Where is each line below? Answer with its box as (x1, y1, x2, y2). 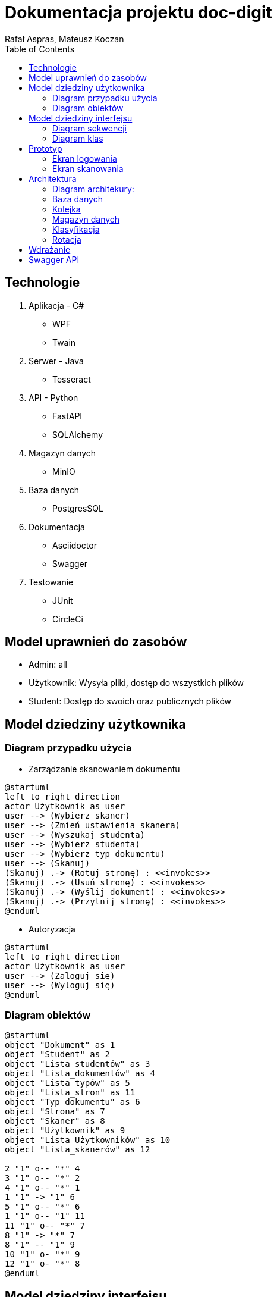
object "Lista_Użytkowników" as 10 (5, 1135, 171, 1145)
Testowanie (29, 577, 74, 587)
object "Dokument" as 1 (5, 1040, 115, 1050)
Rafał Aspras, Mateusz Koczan (5, 33, 124, 44)
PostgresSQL (52, 503, 103, 513)
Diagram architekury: (52, 183, 134, 194)
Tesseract (52, 374, 91, 384)
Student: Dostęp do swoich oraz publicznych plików (29, 696, 232, 707)
